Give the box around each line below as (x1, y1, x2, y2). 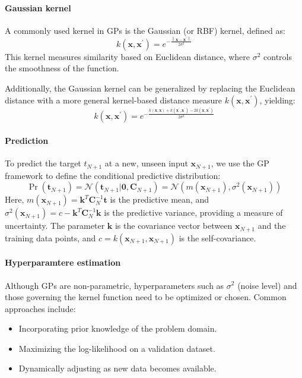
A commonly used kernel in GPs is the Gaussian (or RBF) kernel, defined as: (5, 24, 285, 36)
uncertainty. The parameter (5, 219, 105, 232)
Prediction (5, 134, 49, 147)
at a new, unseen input (104, 157, 188, 169)
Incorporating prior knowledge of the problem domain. (18, 322, 217, 335)
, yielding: (259, 93, 295, 106)
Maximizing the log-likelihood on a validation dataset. (18, 342, 215, 354)
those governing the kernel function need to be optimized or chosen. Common (5, 291, 287, 303)
